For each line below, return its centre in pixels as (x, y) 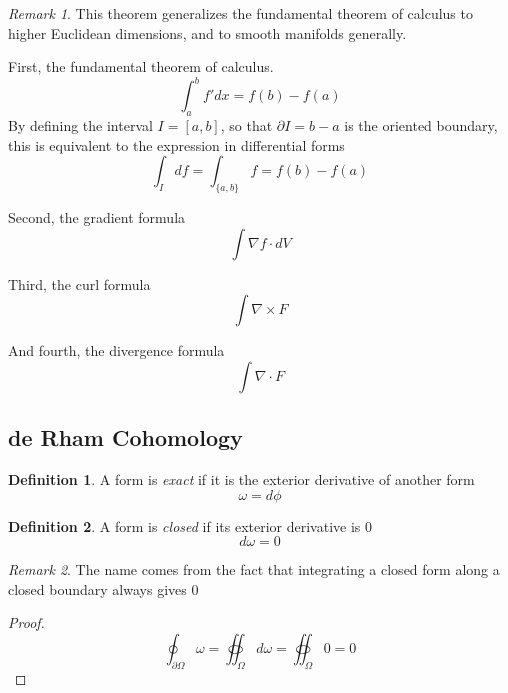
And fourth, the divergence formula (116, 350)
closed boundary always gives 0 (103, 588)
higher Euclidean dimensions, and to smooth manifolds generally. (207, 32)
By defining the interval (80, 125)
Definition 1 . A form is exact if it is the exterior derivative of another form (241, 479)
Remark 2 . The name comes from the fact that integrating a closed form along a (254, 569)
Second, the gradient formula (97, 217)
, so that (246, 125)
